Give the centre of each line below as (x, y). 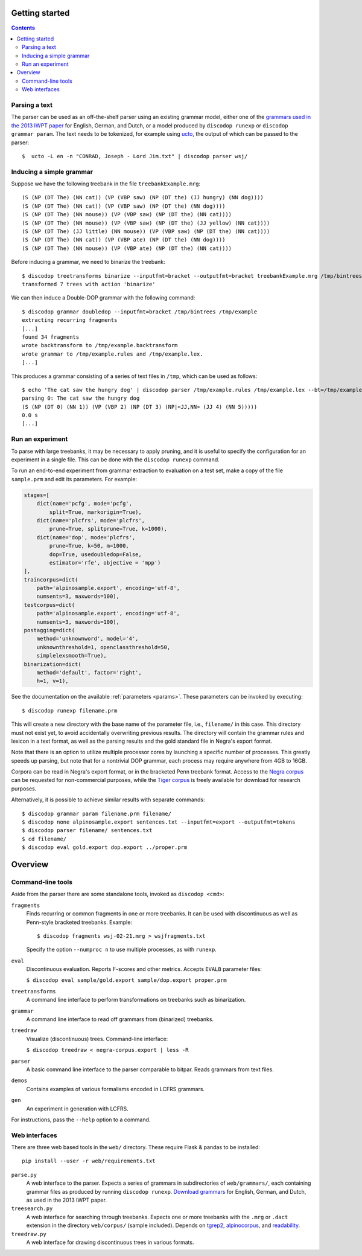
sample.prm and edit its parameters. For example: (74, 479)
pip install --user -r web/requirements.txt (89, 1161)
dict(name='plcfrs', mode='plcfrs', (91, 520)
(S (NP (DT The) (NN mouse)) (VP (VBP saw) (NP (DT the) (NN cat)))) (127, 215)
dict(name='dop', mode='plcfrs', (86, 537)
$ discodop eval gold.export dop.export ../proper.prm (105, 847)
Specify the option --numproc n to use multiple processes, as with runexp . (121, 950)
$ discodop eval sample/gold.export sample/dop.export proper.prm (127, 980)
